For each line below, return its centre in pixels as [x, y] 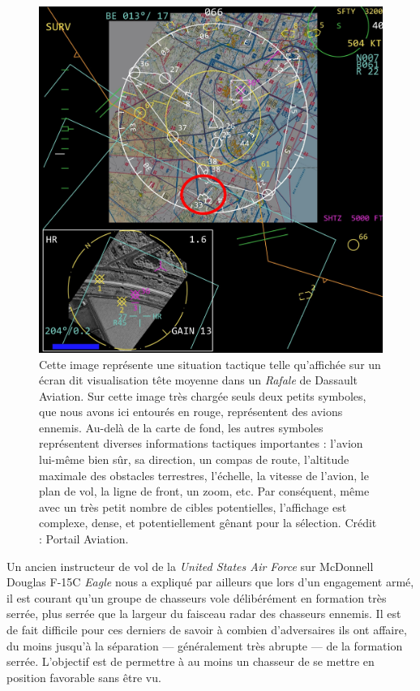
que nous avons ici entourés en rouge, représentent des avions [191, 412]
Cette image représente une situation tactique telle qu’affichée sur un [210, 364]
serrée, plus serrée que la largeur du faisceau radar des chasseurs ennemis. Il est [204, 614]
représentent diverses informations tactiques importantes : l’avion [201, 443]
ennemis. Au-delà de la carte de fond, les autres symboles [181, 427]
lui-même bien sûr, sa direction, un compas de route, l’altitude [194, 459]
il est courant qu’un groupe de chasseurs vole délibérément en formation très [197, 597]
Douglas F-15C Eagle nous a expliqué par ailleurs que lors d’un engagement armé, [210, 582]
